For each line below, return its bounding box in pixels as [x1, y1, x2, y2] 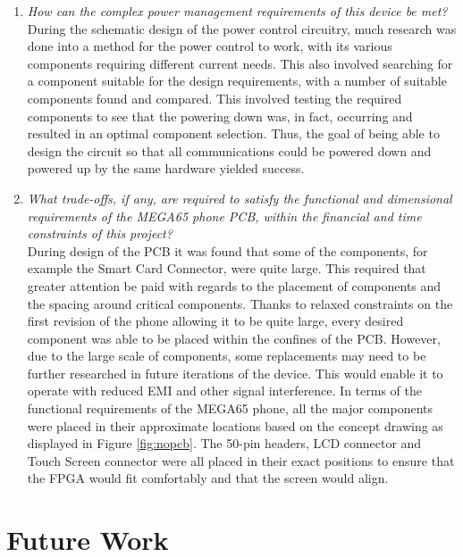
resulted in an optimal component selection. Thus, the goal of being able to [27, 124, 440, 143]
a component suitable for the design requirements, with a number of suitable [27, 71, 447, 90]
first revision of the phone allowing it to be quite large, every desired [27, 312, 404, 330]
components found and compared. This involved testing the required [27, 88, 402, 107]
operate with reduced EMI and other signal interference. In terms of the [27, 381, 422, 400]
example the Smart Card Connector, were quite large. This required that [27, 259, 426, 278]
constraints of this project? [27, 224, 173, 243]
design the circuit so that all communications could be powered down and [27, 141, 432, 160]
